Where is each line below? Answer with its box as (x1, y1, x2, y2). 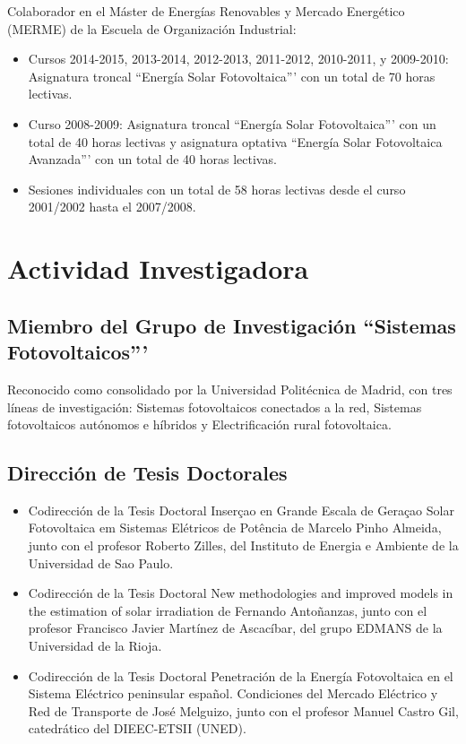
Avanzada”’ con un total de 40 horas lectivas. (28, 150, 277, 169)
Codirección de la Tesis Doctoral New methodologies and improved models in (28, 584, 453, 602)
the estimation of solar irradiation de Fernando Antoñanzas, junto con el (28, 601, 427, 619)
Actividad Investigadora (7, 250, 309, 287)
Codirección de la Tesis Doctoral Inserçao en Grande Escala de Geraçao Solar (28, 500, 454, 519)
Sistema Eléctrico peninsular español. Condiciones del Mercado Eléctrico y (28, 684, 438, 703)
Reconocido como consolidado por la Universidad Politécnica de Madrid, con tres (7, 379, 453, 398)
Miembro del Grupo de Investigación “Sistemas (7, 311, 456, 339)
